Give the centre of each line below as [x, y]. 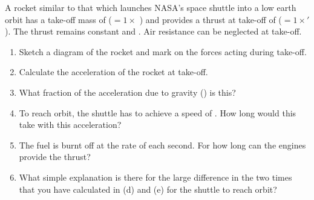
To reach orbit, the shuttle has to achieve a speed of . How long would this [158, 112]
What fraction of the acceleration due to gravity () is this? [127, 92]
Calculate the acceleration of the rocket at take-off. [113, 72]
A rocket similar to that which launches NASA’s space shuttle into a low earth [151, 7]
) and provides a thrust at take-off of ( [211, 19]
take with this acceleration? [70, 125]
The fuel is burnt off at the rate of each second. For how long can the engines [162, 145]
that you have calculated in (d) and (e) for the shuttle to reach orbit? [148, 189]
